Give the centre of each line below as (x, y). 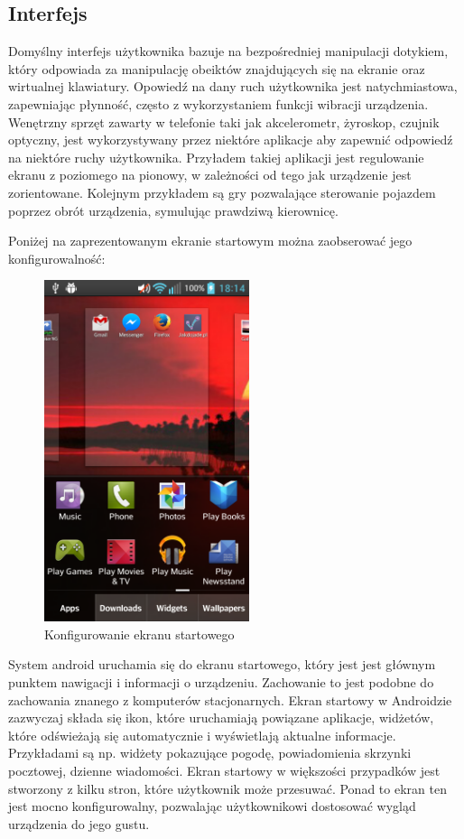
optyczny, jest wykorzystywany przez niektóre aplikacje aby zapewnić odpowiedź (231, 140)
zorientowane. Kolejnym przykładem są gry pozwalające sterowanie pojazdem (222, 192)
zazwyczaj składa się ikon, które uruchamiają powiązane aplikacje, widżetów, (221, 718)
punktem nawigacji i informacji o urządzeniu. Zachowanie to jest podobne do (221, 682)
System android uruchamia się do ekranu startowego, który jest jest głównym (222, 664)
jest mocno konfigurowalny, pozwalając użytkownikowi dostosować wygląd (212, 806)
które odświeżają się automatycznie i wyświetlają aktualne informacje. (202, 735)
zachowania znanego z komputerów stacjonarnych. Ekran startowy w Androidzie (230, 699)
